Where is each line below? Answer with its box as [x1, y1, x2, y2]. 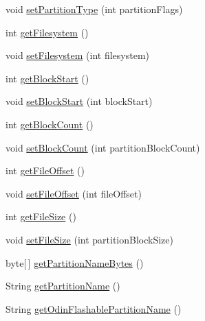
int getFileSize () [6, 209, 76, 224]
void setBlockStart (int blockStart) [6, 94, 153, 108]
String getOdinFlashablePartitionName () [6, 301, 182, 316]
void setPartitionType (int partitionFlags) [6, 2, 183, 16]
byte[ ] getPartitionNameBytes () [6, 255, 144, 270]
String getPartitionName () [6, 278, 120, 293]
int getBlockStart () [6, 71, 89, 85]
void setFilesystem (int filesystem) [6, 48, 150, 62]
